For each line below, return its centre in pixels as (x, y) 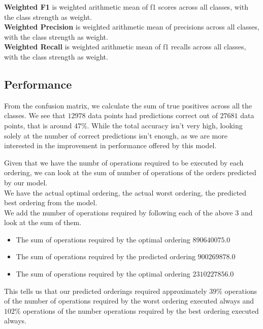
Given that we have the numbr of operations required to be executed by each (124, 162)
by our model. (26, 182)
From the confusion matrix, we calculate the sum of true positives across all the (128, 105)
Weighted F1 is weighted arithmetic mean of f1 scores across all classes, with (126, 7)
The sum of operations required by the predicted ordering (106, 256)
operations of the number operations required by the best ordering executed (141, 310)
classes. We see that (35, 115)
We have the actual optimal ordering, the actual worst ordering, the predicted (125, 192)
